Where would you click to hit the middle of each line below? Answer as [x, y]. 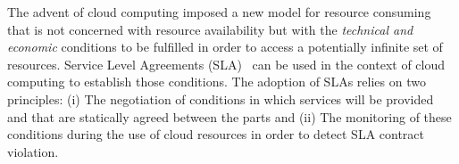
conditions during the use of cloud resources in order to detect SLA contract [216, 134]
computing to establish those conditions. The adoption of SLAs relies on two [217, 82]
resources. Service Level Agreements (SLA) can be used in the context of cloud [226, 64]
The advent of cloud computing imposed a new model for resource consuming [219, 12]
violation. [33, 151]
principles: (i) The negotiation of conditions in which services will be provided [221, 98]
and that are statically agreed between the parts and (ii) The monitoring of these [229, 116]
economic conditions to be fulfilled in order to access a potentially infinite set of [225, 47]
